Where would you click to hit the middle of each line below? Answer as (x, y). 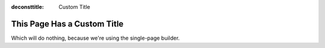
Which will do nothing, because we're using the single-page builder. (95, 38)
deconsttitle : (28, 7)
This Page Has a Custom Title (67, 24)
